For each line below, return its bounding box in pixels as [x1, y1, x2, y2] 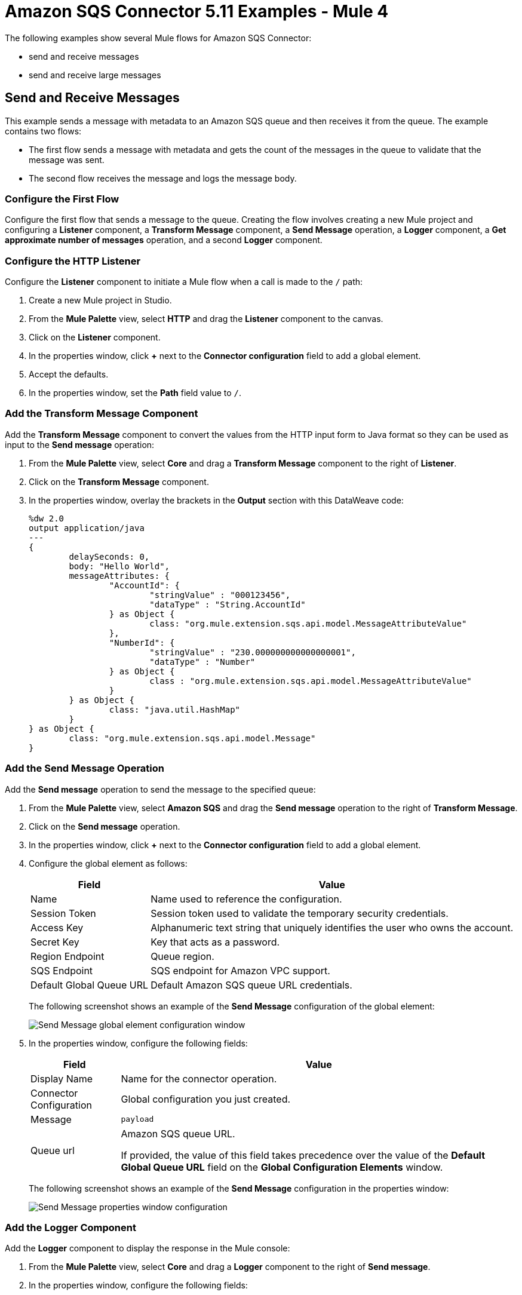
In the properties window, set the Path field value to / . [29, 388, 242, 398]
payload [121, 1115, 154, 1124]
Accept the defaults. [29, 369, 109, 380]
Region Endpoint [30, 950, 105, 962]
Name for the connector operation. [121, 1072, 277, 1085]
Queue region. [151, 950, 214, 962]
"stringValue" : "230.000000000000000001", [149, 647, 356, 657]
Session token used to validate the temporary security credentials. [151, 907, 449, 919]
